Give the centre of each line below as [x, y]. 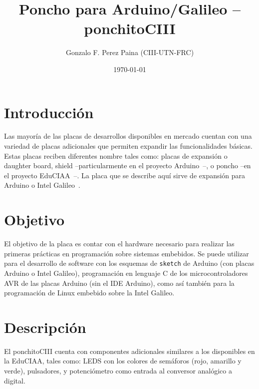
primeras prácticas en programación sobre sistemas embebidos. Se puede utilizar [127, 253]
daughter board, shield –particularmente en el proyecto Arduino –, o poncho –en [128, 165]
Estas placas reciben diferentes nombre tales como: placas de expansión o [116, 155]
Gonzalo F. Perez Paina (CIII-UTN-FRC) [130, 52]
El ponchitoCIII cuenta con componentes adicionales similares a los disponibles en [129, 351]
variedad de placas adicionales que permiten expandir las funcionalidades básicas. [128, 146]
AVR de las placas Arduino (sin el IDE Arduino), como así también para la [119, 283]
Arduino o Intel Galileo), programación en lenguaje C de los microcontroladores [126, 273]
